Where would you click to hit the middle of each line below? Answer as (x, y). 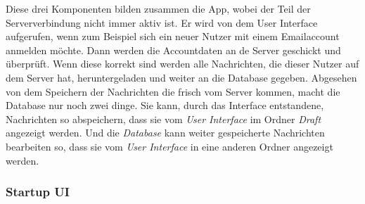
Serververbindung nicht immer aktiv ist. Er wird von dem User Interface (162, 22)
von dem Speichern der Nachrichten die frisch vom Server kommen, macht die (173, 91)
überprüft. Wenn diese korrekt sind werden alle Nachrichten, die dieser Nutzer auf (182, 64)
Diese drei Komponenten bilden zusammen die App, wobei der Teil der (158, 8)
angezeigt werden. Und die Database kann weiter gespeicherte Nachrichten (165, 133)
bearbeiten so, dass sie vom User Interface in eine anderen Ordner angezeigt (169, 146)
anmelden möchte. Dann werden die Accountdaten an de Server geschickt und (173, 50)
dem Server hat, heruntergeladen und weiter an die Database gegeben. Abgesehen (181, 77)
